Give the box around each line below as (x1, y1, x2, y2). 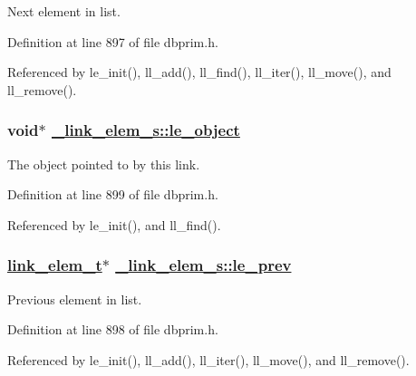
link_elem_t (7, 254, 102, 276)
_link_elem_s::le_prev (115, 254, 292, 276)
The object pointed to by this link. (7, 154, 200, 173)
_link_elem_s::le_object (51, 119, 240, 141)
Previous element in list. (7, 289, 142, 308)
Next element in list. (7, 2, 121, 20)
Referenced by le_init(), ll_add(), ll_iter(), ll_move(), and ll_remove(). (7, 350, 410, 369)
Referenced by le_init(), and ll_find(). (7, 215, 221, 234)
